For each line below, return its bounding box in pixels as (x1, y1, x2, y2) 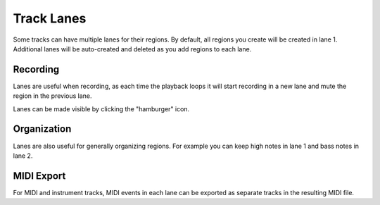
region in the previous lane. (13, 92, 92, 100)
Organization (13, 123, 72, 135)
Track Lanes (13, 11, 87, 26)
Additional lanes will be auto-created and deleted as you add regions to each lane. (13, 44, 252, 53)
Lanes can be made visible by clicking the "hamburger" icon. (13, 104, 190, 113)
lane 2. (13, 151, 33, 160)
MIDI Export (13, 170, 66, 182)
